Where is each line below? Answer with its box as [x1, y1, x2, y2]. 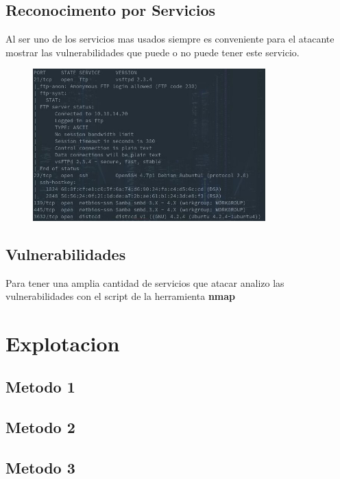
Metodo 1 [5, 376, 75, 397]
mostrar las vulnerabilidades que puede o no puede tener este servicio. [5, 45, 300, 59]
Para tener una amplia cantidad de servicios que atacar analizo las [5, 275, 284, 290]
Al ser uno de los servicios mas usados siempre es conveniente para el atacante [5, 32, 335, 46]
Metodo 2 [5, 417, 75, 438]
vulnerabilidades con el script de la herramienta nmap [5, 289, 236, 303]
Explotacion [5, 329, 120, 357]
